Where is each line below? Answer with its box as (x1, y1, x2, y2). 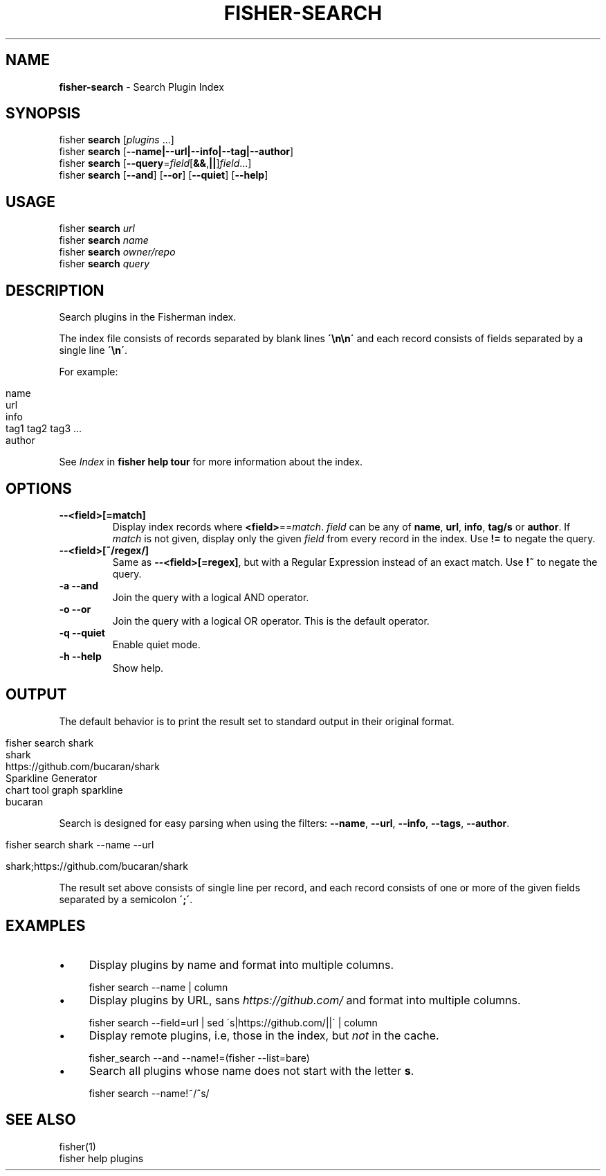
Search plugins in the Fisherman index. (59, 311, 237, 323)
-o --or (59, 603, 91, 615)
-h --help (59, 650, 102, 662)
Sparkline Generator (6, 772, 98, 784)
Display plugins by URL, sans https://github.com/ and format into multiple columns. (89, 992, 521, 1007)
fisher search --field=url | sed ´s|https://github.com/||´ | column (89, 1016, 378, 1028)
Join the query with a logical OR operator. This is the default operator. (112, 614, 430, 627)
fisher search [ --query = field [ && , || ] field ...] (59, 157, 252, 170)
